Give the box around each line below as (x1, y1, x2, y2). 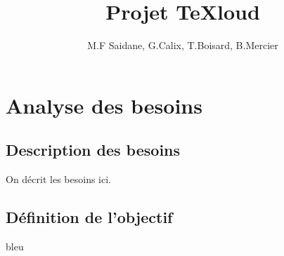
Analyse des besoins (6, 90, 202, 119)
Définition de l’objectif (6, 206, 173, 228)
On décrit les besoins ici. (6, 172, 111, 187)
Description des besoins (6, 139, 181, 161)
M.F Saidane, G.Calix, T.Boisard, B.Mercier (87, 38, 278, 53)
